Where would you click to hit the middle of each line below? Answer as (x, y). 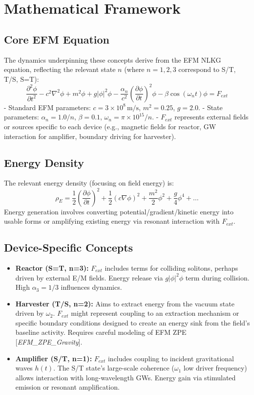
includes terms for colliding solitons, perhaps (171, 267)
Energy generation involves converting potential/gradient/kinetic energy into (119, 211)
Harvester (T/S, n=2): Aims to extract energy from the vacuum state (125, 303)
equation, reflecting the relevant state (60, 69)
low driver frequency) (215, 368)
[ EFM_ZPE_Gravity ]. (49, 342)
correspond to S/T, (207, 69)
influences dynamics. (91, 287)
